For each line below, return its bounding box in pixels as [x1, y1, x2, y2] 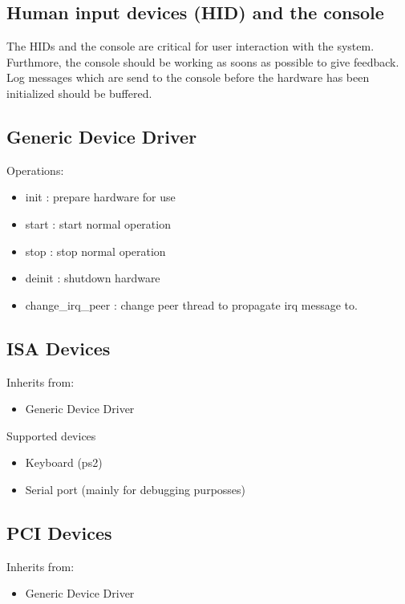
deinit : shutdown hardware [25, 270, 160, 286]
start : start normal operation [25, 215, 171, 232]
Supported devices [6, 427, 96, 444]
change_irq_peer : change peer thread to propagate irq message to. [25, 296, 358, 313]
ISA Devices [6, 335, 111, 360]
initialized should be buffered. [6, 84, 152, 101]
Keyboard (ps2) [25, 454, 103, 471]
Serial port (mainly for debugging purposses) [25, 480, 246, 497]
